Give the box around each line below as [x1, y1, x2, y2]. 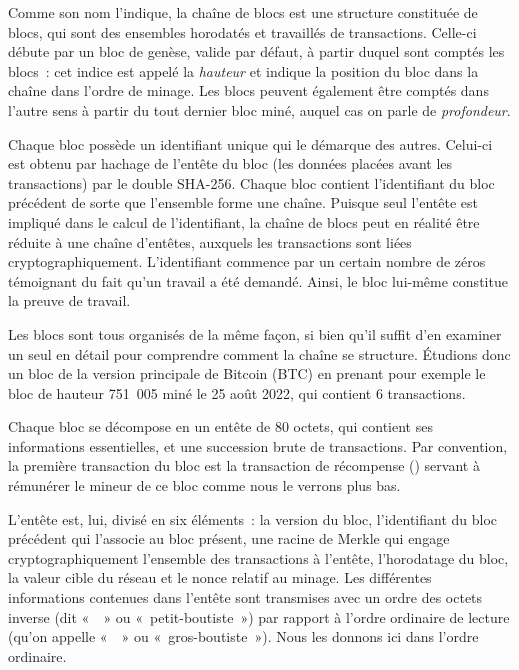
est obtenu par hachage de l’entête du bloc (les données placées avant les [8, 153, 453, 174]
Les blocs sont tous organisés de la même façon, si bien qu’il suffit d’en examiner [8, 323, 502, 344]
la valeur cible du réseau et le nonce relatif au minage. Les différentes [8, 567, 432, 588]
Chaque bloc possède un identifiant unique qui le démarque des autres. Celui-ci [8, 133, 493, 154]
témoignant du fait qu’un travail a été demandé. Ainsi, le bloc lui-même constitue [8, 270, 508, 291]
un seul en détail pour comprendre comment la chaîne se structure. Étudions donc [8, 343, 511, 364]
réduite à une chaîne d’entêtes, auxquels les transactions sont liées [8, 231, 412, 252]
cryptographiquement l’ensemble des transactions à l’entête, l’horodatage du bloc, [8, 547, 509, 568]
